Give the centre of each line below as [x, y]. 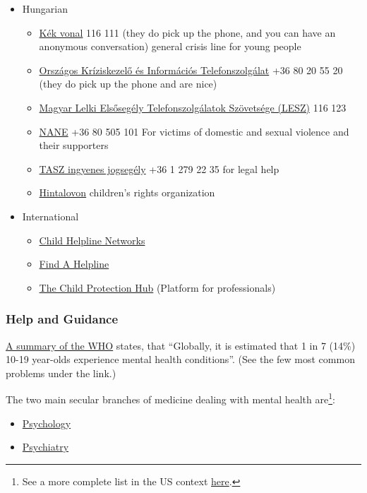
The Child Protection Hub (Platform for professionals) [157, 287]
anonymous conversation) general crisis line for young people [170, 46]
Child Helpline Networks [92, 240]
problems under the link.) [61, 373]
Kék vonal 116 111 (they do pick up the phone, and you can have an [187, 32]
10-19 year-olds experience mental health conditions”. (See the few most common [180, 359]
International [50, 216]
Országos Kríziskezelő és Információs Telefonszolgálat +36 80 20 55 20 [191, 70]
